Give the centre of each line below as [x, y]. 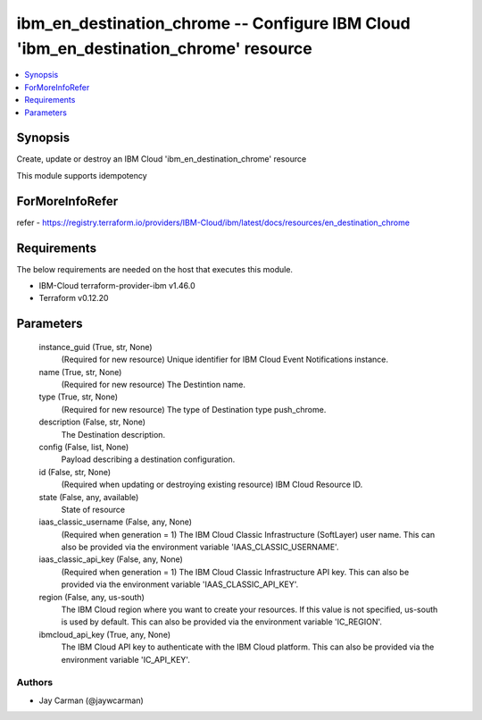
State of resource [93, 509]
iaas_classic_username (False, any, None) [115, 522]
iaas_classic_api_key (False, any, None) [111, 559]
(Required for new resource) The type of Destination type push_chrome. [194, 409]
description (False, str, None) [92, 422]
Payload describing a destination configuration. [148, 459]
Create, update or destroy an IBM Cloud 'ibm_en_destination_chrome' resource [162, 159]
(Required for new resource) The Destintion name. [153, 384]
